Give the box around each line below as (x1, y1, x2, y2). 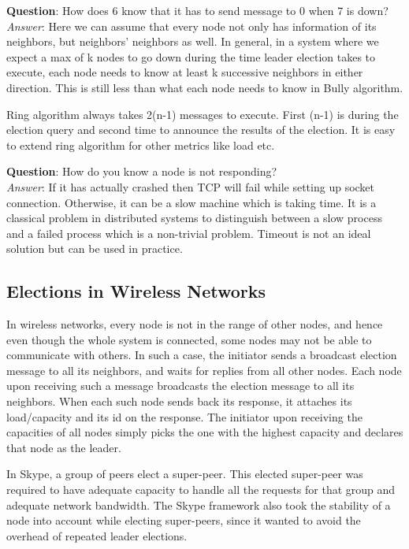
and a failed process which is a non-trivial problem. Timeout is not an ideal (6, 224, 371, 241)
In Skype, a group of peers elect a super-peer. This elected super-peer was (6, 466, 363, 482)
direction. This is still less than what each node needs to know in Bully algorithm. (6, 79, 403, 95)
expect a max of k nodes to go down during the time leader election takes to (6, 48, 376, 65)
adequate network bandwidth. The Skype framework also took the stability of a (6, 496, 391, 513)
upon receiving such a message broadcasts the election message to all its (6, 377, 355, 394)
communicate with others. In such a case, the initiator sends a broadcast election (6, 347, 397, 363)
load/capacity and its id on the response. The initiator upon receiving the (6, 408, 363, 425)
